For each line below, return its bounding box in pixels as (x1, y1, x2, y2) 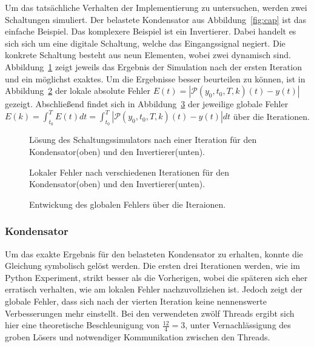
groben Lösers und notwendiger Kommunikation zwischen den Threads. (5, 331, 270, 343)
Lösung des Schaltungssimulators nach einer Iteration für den (29, 133, 257, 146)
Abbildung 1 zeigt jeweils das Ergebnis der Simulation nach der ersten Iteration (5, 60, 302, 73)
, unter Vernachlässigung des (185, 319, 291, 331)
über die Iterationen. (233, 110, 310, 122)
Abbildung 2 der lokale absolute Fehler (5, 84, 150, 97)
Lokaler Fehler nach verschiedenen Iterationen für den (29, 165, 230, 178)
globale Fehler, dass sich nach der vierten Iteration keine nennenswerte (5, 295, 267, 308)
